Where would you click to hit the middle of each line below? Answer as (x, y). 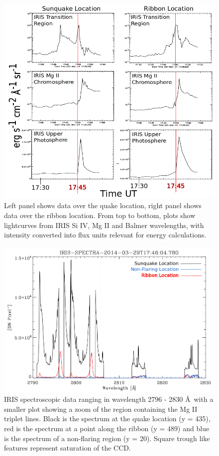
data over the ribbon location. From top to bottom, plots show (100, 215)
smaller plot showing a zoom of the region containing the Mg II (101, 409)
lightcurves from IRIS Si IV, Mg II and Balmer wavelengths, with (104, 225)
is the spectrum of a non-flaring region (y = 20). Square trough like (107, 438)
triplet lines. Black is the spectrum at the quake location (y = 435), (107, 418)
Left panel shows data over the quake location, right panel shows (103, 205)
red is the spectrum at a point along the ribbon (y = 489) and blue (107, 428)
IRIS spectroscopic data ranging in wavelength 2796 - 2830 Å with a (109, 399)
